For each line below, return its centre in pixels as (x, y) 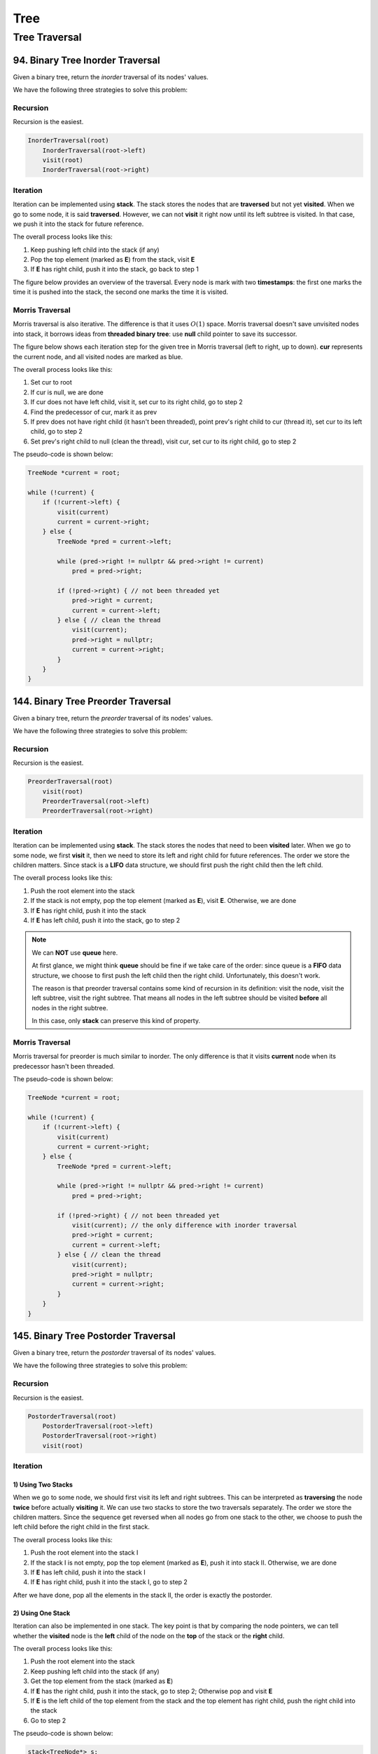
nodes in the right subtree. (70, 1007)
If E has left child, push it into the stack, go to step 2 (105, 920)
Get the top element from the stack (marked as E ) (102, 1681)
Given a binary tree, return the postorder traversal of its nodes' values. (114, 1353)
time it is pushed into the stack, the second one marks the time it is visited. (121, 292)
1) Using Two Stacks (43, 1485)
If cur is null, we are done (67, 392)
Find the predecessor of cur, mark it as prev (94, 412)
